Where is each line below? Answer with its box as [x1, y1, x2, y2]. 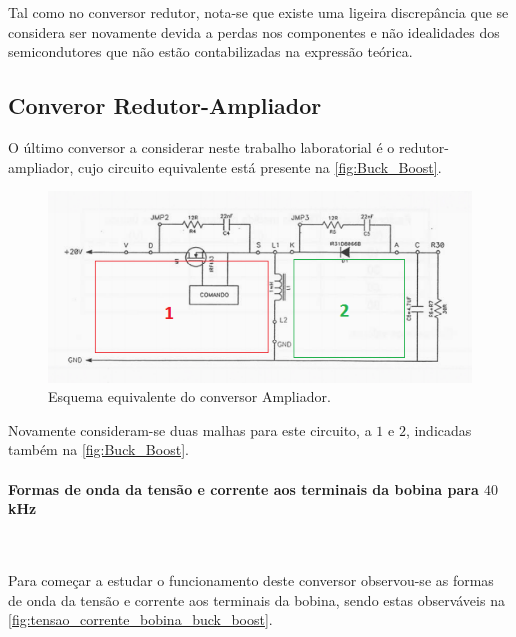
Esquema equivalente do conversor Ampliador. [48, 386, 331, 407]
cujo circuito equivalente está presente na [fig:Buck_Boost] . [78, 156, 442, 177]
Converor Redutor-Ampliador [8, 90, 322, 121]
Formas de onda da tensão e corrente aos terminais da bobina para [8, 478, 479, 499]
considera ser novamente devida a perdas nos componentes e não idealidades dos [8, 21, 500, 42]
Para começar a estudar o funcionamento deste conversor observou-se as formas [8, 569, 494, 590]
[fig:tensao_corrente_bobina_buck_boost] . [8, 609, 273, 630]
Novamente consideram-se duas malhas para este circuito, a [8, 419, 372, 440]
